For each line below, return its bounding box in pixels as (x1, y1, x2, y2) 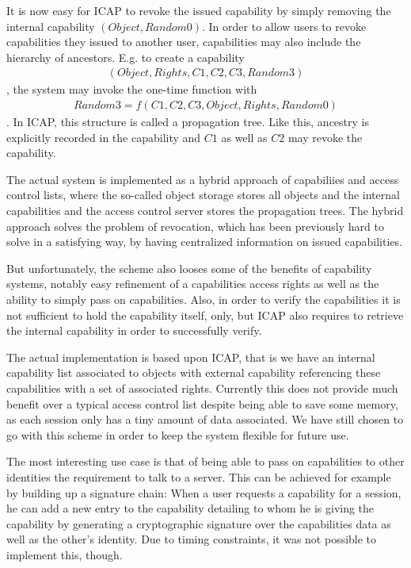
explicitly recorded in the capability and (6, 129, 201, 145)
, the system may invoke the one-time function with (6, 81, 257, 98)
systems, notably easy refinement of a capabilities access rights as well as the (6, 275, 379, 292)
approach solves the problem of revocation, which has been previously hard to (6, 217, 384, 234)
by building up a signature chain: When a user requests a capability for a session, (6, 484, 401, 501)
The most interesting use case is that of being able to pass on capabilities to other (6, 453, 405, 470)
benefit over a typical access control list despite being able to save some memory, (6, 395, 398, 412)
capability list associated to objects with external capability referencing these (6, 364, 381, 381)
